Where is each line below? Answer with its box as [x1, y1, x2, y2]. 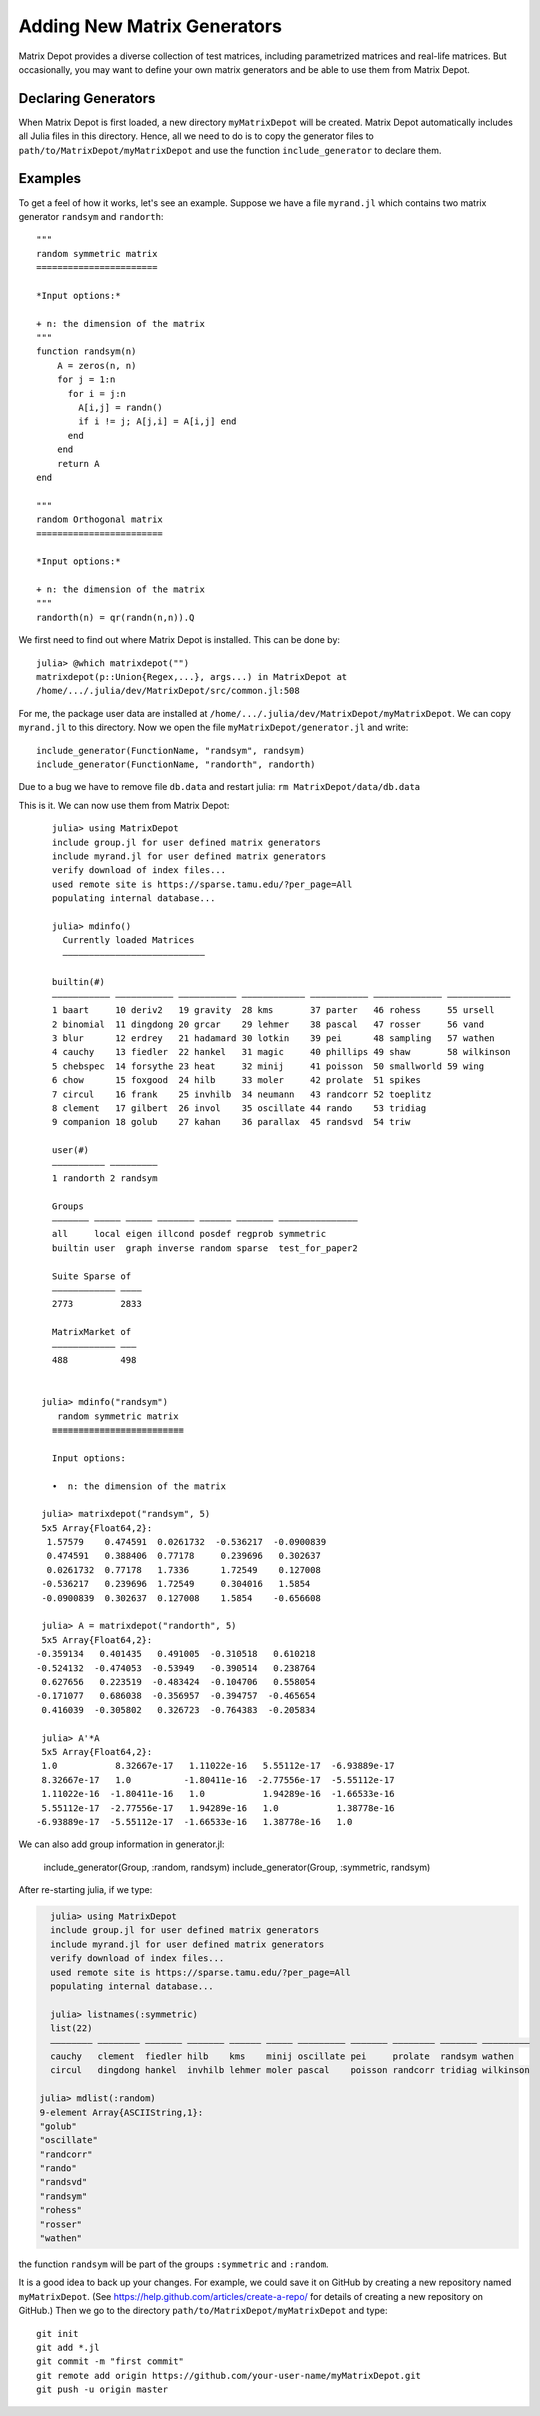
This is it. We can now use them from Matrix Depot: [18, 799, 230, 811]
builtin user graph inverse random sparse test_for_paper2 [51, 1242, 359, 1254]
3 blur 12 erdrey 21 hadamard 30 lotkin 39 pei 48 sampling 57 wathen [51, 1033, 495, 1044]
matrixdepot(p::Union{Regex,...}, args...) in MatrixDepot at [36, 671, 348, 683]
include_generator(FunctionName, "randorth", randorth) [36, 758, 316, 770]
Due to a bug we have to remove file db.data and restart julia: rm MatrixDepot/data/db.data [18, 781, 421, 793]
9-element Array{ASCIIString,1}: [39, 2106, 204, 2118]
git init [36, 2328, 79, 2339]
